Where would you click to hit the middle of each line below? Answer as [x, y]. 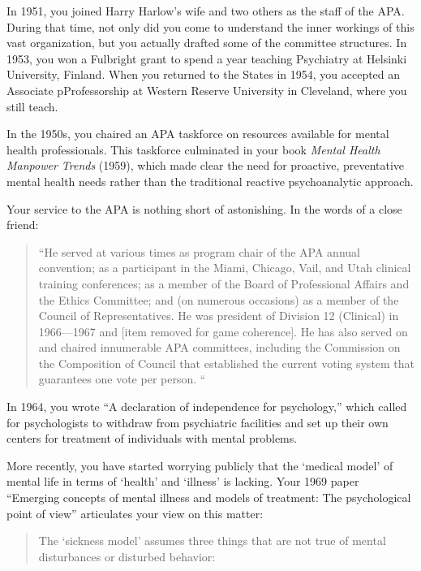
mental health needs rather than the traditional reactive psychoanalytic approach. [210, 181]
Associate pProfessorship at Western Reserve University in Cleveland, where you [207, 90]
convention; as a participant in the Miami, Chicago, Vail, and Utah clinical [225, 268]
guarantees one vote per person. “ [122, 379]
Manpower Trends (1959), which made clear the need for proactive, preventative [206, 165]
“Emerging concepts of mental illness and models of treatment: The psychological [209, 497]
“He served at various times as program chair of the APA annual [199, 251]
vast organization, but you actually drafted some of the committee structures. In [207, 43]
